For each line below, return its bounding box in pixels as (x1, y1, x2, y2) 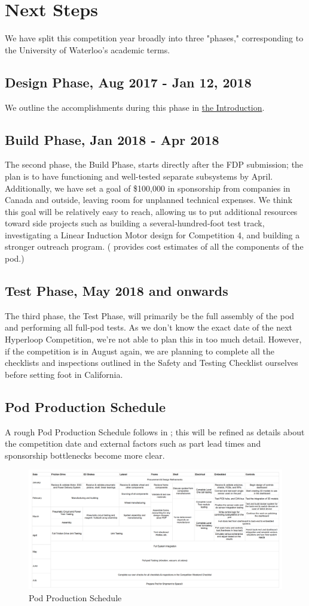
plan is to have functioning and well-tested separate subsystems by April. (5, 169, 273, 182)
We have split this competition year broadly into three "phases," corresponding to (5, 32, 304, 44)
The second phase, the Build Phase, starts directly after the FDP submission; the (5, 158, 304, 171)
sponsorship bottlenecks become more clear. (5, 449, 165, 461)
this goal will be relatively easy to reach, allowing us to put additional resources (5, 205, 298, 217)
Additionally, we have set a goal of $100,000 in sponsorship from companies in (5, 181, 290, 194)
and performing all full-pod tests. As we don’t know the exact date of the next (5, 321, 292, 334)
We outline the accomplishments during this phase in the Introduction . (5, 101, 265, 113)
